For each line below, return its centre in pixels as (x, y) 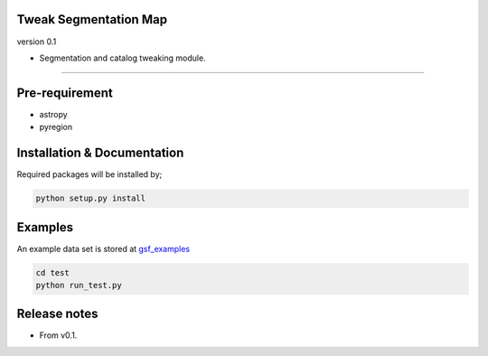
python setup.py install (91, 198)
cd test (52, 272)
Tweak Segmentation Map (92, 19)
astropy (53, 114)
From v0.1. (58, 335)
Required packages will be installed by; (89, 174)
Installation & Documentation (100, 153)
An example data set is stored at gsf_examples (103, 248)
